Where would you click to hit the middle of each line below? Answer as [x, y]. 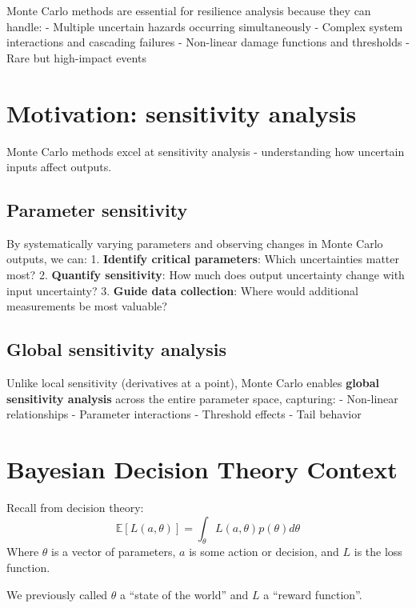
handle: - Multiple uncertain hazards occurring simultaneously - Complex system [205, 26]
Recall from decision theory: [75, 507]
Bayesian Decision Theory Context [202, 469]
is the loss [378, 552]
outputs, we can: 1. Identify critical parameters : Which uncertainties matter [203, 259]
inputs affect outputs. [59, 167]
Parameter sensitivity [97, 210]
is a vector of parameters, [114, 552]
